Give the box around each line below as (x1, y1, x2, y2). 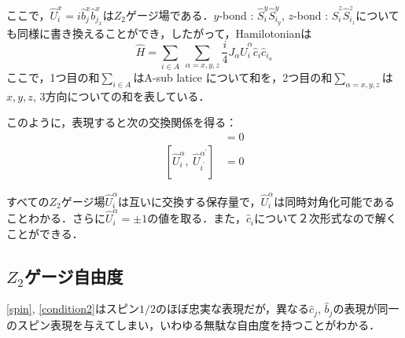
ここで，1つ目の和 (6, 68, 100, 85)
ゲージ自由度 (24, 263, 123, 288)
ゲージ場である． (125, 6, 214, 23)
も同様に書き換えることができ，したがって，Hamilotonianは (6, 24, 312, 41)
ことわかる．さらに (6, 210, 105, 226)
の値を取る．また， (147, 210, 246, 226)
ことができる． (6, 225, 83, 241)
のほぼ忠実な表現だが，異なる (155, 300, 310, 317)
